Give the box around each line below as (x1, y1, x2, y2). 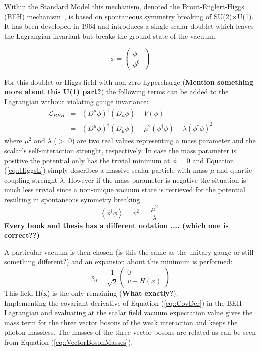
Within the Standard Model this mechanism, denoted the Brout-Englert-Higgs (4, 1, 244, 11)
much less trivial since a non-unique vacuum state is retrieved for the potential (4, 184, 245, 195)
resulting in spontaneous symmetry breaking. (4, 194, 142, 204)
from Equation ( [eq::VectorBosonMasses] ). (4, 336, 133, 347)
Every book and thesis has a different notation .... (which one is (4, 220, 229, 230)
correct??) (4, 230, 40, 240)
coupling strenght (4, 174, 58, 185)
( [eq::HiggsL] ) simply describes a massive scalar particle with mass (4, 165, 208, 175)
